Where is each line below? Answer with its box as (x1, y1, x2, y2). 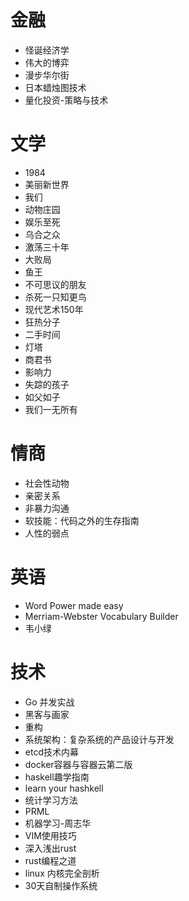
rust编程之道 (24, 854, 77, 866)
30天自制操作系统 (24, 879, 98, 891)
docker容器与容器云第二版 (24, 758, 133, 770)
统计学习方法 (24, 794, 78, 806)
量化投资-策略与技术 (24, 94, 109, 106)
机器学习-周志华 (24, 817, 92, 829)
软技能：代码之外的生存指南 (24, 514, 140, 526)
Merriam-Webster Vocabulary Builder (24, 610, 179, 622)
